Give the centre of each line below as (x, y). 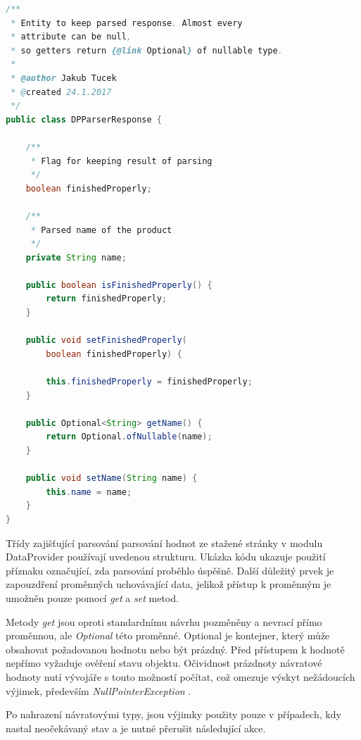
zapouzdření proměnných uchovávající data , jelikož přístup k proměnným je (169, 584)
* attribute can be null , (71, 37)
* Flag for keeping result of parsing (121, 161)
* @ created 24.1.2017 (61, 92)
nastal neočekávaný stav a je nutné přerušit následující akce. (136, 728)
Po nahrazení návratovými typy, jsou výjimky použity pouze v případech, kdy (173, 714)
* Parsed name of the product (101, 230)
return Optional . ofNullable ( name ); (129, 437)
